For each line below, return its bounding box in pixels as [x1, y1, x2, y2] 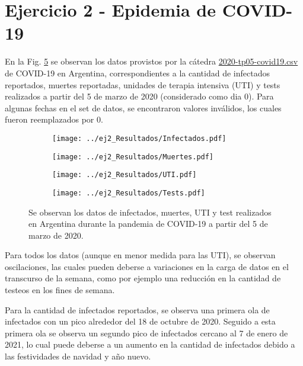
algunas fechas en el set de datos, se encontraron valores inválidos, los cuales [5, 101, 282, 114]
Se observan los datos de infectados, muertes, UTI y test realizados [28, 206, 272, 218]
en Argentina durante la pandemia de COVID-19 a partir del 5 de [28, 217, 268, 230]
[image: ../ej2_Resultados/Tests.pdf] [52, 188, 205, 197]
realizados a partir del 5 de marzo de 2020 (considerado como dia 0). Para [5, 90, 274, 102]
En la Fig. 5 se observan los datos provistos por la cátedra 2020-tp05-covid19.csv [5, 55, 298, 68]
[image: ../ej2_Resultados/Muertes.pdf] [52, 152, 214, 161]
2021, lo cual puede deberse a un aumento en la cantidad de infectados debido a [5, 338, 295, 351]
